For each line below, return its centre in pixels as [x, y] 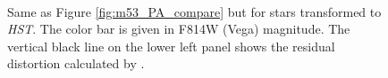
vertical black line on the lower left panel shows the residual [171, 46]
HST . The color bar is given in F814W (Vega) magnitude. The [179, 29]
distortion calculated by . [76, 63]
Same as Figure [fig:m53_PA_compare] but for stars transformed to [194, 11]
